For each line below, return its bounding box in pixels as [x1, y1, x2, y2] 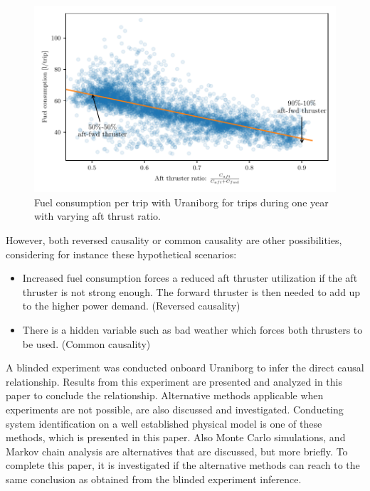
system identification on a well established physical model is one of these [6, 416, 322, 431]
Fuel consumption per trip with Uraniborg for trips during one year [34, 194, 329, 209]
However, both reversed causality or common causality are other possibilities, [6, 233, 342, 248]
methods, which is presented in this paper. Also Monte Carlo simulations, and [6, 430, 346, 445]
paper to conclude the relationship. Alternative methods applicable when [6, 388, 324, 403]
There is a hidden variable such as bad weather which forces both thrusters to [22, 322, 363, 337]
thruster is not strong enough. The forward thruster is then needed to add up [22, 284, 361, 299]
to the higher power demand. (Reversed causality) [22, 298, 240, 313]
